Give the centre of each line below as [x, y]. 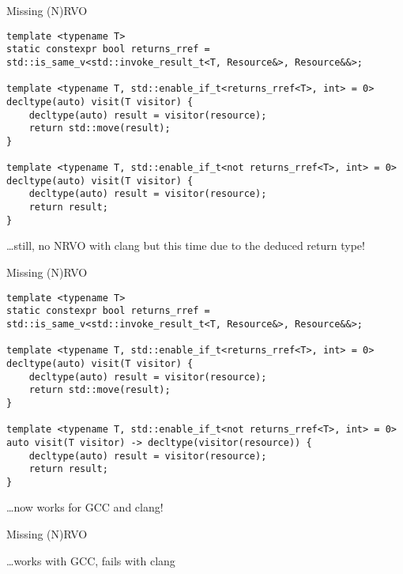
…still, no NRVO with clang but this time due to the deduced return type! [186, 245]
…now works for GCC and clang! [85, 507]
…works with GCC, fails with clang [91, 560]
